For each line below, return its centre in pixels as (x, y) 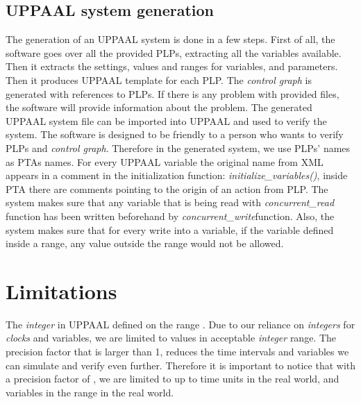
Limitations (61, 291)
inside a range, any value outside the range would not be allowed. (145, 243)
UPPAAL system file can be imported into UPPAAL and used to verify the (166, 120)
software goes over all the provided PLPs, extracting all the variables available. (174, 52)
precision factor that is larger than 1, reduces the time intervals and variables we (177, 352)
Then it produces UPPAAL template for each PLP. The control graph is (159, 79)
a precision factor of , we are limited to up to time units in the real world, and (173, 379)
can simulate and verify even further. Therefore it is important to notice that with (181, 365)
